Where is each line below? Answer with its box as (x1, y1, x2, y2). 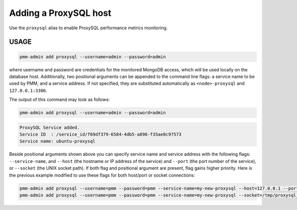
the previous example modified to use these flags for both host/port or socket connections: (9, 172, 196, 178)
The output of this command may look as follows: (9, 97, 110, 103)
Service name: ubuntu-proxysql (19, 139, 96, 144)
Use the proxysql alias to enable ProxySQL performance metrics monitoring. (9, 25, 168, 31)
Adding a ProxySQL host (9, 7, 111, 18)
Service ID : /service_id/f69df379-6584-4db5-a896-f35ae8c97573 (19, 132, 182, 138)
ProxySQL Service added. (19, 125, 80, 130)
